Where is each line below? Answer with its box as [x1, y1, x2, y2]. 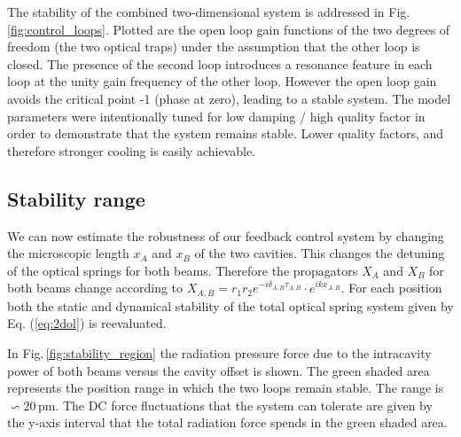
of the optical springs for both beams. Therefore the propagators [7, 261, 358, 279]
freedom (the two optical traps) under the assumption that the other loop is [7, 37, 420, 56]
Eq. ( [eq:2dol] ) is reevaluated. [7, 314, 167, 332]
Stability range [7, 184, 145, 212]
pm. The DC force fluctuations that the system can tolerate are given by [37, 395, 433, 414]
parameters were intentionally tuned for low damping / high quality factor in [7, 106, 426, 125]
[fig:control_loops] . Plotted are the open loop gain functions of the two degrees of [7, 20, 450, 38]
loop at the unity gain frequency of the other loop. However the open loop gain [7, 72, 437, 90]
